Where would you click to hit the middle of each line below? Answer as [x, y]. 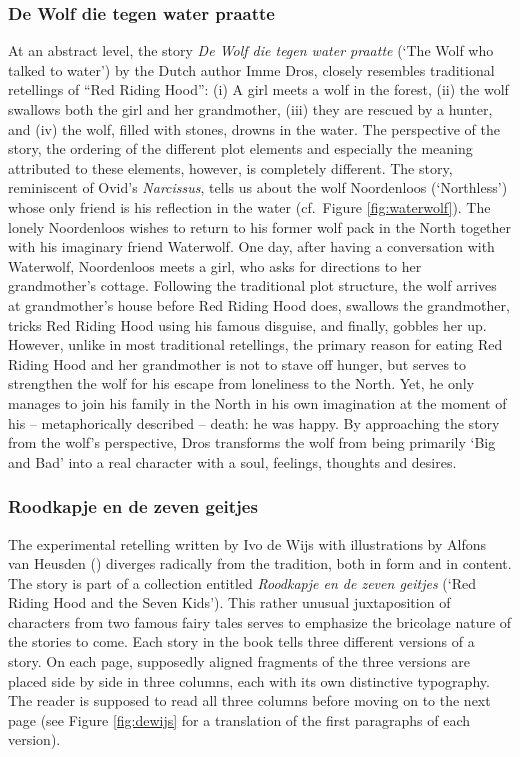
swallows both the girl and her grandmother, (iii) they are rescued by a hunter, [250, 109]
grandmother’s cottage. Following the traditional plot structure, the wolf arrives [252, 285]
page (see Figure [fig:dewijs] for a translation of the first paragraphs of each [239, 719]
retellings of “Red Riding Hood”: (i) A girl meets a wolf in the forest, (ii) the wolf [258, 89]
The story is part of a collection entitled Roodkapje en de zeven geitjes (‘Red [242, 582]
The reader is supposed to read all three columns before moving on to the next [249, 700]
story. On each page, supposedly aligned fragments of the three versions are [239, 661]
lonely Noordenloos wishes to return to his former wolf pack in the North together [260, 226]
